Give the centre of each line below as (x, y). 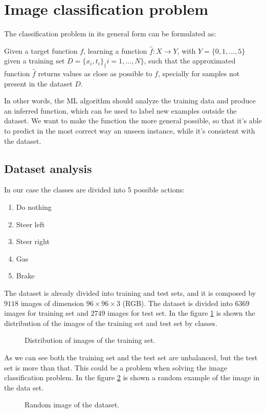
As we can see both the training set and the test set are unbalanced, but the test (131, 357)
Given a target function (41, 50)
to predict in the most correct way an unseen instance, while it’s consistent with (130, 131)
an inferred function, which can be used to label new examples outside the (120, 110)
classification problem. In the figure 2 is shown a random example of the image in (132, 377)
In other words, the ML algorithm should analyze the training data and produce (130, 101)
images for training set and (46, 313)
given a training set (35, 61)
